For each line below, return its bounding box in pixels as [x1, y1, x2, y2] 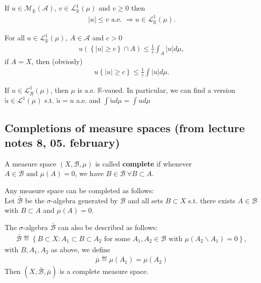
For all [5, 32, 25, 43]
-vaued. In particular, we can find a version [102, 84, 235, 95]
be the [25, 195, 45, 205]
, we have [75, 168, 104, 179]
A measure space [5, 158, 57, 168]
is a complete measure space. [60, 266, 149, 276]
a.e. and [76, 95, 101, 105]
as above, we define [51, 244, 111, 254]
